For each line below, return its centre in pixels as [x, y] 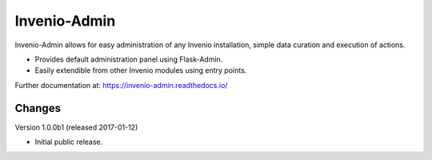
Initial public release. [69, 142]
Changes [38, 108]
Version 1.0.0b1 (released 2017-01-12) [76, 127]
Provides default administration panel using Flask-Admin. [129, 59]
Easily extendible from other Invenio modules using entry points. [141, 70]
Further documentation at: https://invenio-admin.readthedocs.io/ [121, 85]
